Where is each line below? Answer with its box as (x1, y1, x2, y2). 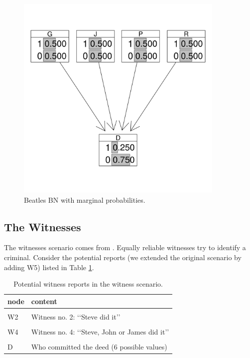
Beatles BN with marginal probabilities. (24, 194, 145, 205)
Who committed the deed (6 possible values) (31, 341, 167, 352)
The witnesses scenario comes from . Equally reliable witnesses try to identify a (4, 242, 246, 253)
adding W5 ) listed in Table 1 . (4, 262, 94, 272)
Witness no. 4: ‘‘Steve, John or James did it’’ (31, 326, 169, 337)
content (31, 296, 57, 306)
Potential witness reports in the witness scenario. (13, 279, 163, 289)
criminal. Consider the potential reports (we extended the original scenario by (4, 252, 242, 262)
